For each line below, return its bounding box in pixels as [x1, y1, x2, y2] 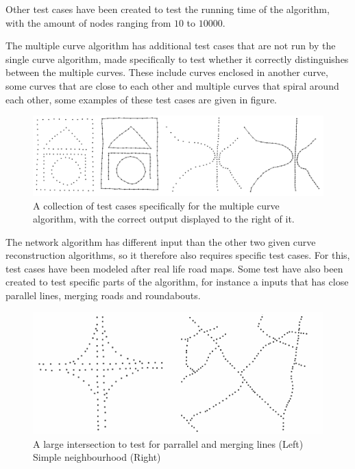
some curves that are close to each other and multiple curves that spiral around [5, 78, 339, 92]
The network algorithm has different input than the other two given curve [5, 234, 316, 249]
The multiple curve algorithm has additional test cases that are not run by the [5, 38, 336, 53]
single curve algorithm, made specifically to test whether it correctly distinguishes [5, 51, 349, 66]
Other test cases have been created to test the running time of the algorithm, [5, 2, 330, 16]
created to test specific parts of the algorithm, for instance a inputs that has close [5, 275, 349, 289]
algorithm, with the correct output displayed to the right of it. [33, 212, 295, 226]
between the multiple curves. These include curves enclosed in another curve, [5, 65, 328, 79]
